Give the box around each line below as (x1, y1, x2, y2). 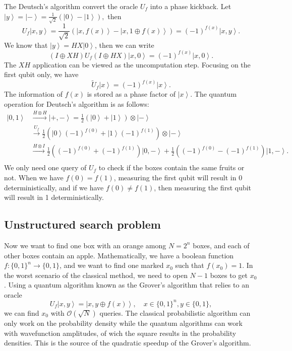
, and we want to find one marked (59, 260, 164, 270)
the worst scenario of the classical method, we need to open (4, 269, 188, 280)
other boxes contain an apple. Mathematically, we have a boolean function (4, 250, 234, 260)
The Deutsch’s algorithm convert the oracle (4, 1, 138, 11)
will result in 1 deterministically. (4, 192, 104, 202)
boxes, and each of (193, 240, 250, 250)
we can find (4, 307, 39, 318)
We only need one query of (4, 162, 87, 173)
